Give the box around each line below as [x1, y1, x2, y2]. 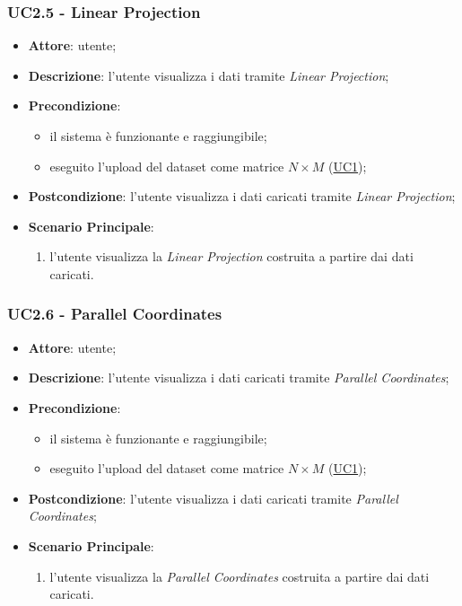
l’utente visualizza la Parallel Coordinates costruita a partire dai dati [49, 566, 430, 585]
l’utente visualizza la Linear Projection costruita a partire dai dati [49, 247, 414, 266]
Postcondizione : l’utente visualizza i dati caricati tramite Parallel [28, 488, 398, 507]
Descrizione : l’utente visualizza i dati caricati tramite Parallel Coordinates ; [28, 368, 449, 387]
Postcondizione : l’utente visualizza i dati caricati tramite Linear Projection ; [28, 187, 456, 206]
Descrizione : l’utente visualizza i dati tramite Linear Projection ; [28, 66, 389, 84]
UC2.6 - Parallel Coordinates [7, 303, 222, 325]
